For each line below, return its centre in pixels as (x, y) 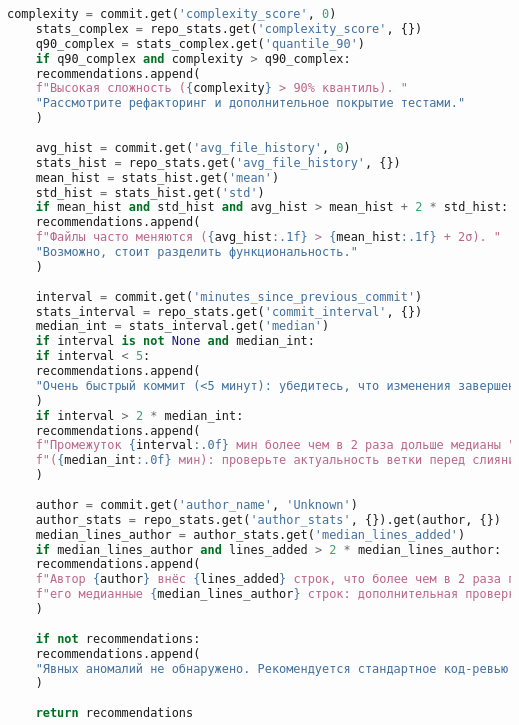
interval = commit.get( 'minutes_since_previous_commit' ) (229, 296)
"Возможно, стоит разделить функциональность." (196, 252)
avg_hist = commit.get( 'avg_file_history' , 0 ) (193, 147)
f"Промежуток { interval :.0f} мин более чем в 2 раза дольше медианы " (275, 445)
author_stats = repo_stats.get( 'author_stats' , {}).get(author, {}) (268, 519)
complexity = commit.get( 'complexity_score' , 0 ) (172, 14)
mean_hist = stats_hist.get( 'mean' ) (157, 177)
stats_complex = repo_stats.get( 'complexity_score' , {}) (229, 28)
